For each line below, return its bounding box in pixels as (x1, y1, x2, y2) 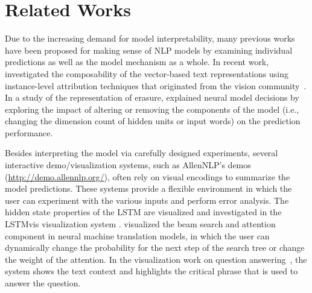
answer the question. (5, 277, 81, 289)
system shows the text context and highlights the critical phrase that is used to (5, 265, 298, 277)
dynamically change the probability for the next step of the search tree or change (5, 241, 305, 254)
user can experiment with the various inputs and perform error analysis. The (5, 194, 289, 206)
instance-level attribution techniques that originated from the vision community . (5, 79, 307, 92)
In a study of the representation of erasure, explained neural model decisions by (5, 91, 299, 104)
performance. (5, 126, 53, 139)
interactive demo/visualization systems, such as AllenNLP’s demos (5, 159, 251, 171)
